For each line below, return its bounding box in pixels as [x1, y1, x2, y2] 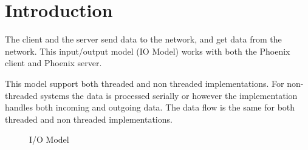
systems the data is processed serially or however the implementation [40, 89, 298, 101]
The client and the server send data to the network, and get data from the [5, 33, 282, 46]
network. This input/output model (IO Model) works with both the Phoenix [5, 44, 290, 57]
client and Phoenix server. [5, 56, 102, 69]
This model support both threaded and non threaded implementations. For [5, 77, 284, 89]
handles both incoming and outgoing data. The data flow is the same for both [5, 101, 295, 114]
